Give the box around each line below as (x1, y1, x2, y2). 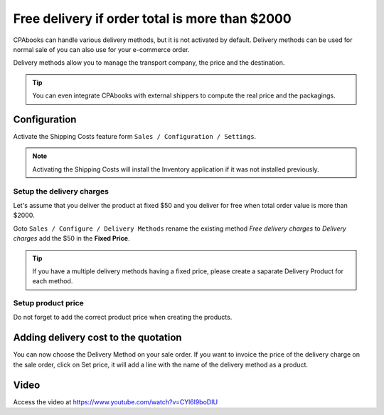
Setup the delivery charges (13, 186, 110, 196)
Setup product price (13, 298, 85, 308)
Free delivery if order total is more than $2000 (13, 11, 292, 26)
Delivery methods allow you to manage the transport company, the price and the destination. (13, 58, 285, 67)
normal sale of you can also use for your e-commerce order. (13, 45, 190, 53)
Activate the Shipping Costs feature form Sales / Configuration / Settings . (13, 132, 257, 141)
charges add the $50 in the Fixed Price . (13, 234, 131, 243)
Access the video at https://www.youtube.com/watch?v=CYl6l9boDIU (13, 397, 218, 406)
